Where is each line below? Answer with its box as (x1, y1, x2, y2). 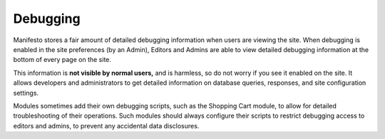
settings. (13, 88, 39, 97)
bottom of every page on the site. (13, 56, 112, 64)
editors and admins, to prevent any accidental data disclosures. (13, 121, 200, 130)
